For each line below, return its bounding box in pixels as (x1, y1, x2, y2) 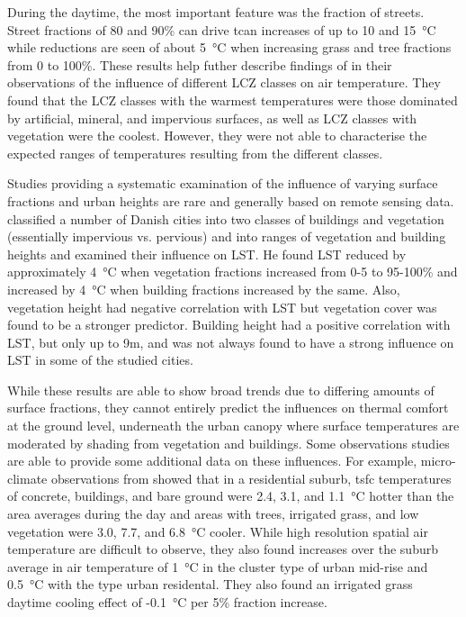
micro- (420, 451, 456, 470)
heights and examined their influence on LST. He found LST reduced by (7, 244, 407, 263)
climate (7, 468, 48, 487)
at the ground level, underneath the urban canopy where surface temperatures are (7, 416, 460, 435)
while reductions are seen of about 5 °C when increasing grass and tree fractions (7, 38, 452, 57)
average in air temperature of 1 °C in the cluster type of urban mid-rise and (7, 557, 428, 576)
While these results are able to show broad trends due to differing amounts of (7, 380, 435, 399)
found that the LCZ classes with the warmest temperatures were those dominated (7, 90, 458, 109)
